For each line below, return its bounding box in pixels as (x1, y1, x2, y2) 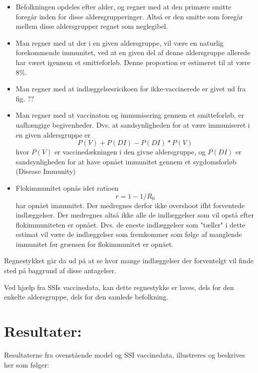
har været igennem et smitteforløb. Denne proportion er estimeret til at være (15, 57, 251, 67)
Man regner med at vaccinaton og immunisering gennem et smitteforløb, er (15, 110, 245, 120)
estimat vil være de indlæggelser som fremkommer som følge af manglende (15, 229, 242, 239)
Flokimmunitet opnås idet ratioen (15, 182, 119, 193)
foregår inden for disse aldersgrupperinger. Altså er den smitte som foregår (15, 11, 243, 21)
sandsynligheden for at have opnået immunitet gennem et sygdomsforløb (15, 156, 237, 166)
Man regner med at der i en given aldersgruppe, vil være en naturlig (15, 37, 224, 48)
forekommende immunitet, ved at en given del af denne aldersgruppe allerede (15, 47, 251, 58)
